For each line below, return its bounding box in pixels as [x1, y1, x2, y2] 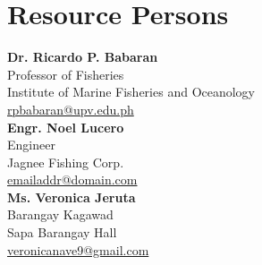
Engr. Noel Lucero [7, 117, 124, 136]
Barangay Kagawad [7, 205, 114, 224]
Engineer [7, 135, 55, 154]
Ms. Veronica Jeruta [7, 187, 136, 206]
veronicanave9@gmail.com [7, 240, 149, 259]
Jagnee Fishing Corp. [7, 152, 124, 171]
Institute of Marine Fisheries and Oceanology [7, 82, 256, 101]
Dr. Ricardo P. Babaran [7, 47, 158, 66]
